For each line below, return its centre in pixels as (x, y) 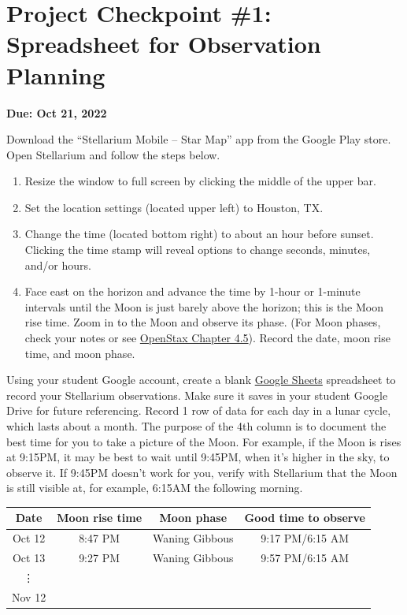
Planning (56, 75)
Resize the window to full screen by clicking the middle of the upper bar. (200, 181)
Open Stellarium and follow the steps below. (113, 154)
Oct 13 (29, 558)
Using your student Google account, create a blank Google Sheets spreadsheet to (201, 380)
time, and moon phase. (80, 353)
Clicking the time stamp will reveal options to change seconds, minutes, (198, 250)
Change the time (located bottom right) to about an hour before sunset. (199, 234)
